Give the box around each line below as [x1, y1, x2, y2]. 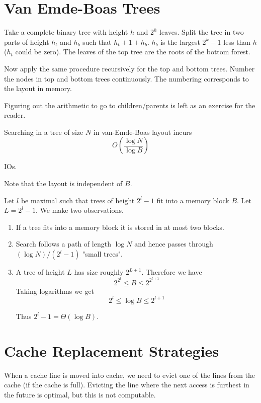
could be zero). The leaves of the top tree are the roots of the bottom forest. [15, 46, 250, 57]
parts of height [4, 36, 49, 47]
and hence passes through [134, 238, 213, 249]
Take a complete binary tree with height [4, 27, 128, 37]
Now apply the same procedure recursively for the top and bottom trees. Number [4, 63, 255, 73]
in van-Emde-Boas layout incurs [93, 126, 192, 137]
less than [223, 36, 251, 47]
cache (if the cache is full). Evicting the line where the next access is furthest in [4, 379, 249, 390]
